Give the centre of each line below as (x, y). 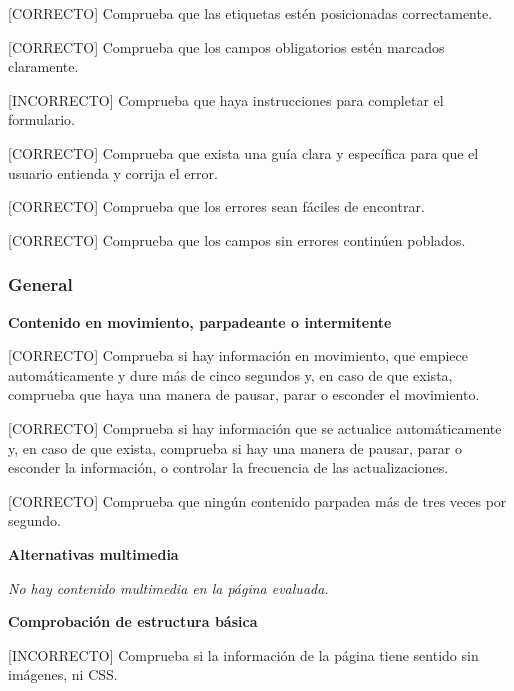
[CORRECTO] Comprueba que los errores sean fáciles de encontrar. (216, 206)
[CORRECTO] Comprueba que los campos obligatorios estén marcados (226, 46)
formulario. (41, 119)
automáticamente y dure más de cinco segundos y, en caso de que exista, (230, 374)
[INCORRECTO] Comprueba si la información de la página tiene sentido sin (243, 654)
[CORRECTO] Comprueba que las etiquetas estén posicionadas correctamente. (250, 13)
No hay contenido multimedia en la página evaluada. (168, 587)
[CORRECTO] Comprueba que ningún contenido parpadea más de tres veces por (257, 500)
